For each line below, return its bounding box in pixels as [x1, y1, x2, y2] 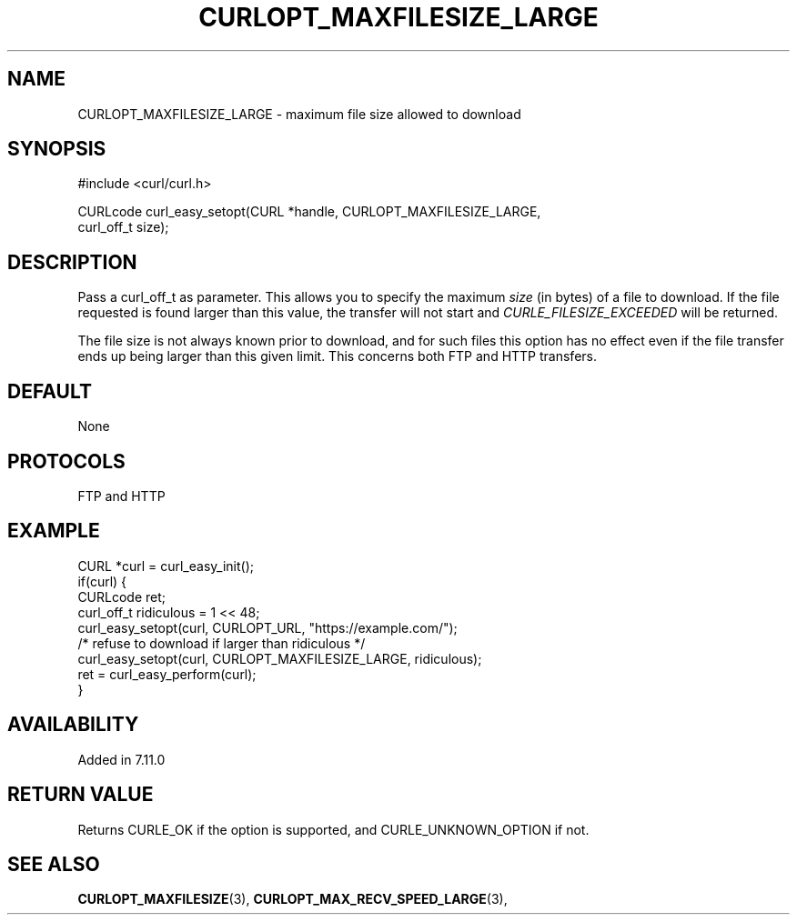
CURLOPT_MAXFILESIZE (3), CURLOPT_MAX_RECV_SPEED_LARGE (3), [77, 891, 508, 907]
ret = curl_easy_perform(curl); [77, 666, 257, 682]
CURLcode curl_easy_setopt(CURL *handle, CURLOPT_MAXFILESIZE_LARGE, [77, 204, 541, 220]
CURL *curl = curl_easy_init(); [77, 557, 254, 574]
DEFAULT [7, 379, 92, 403]
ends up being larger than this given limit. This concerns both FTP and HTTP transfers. [77, 348, 597, 365]
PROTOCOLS [7, 449, 126, 473]
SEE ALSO [7, 852, 100, 876]
